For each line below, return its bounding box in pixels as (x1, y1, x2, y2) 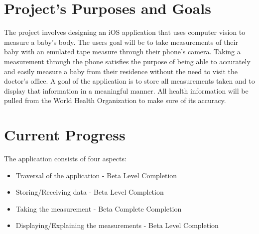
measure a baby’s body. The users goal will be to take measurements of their (4, 36, 238, 47)
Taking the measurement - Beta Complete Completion (15, 203, 182, 214)
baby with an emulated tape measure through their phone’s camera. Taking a (4, 46, 241, 57)
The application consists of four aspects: (4, 153, 127, 163)
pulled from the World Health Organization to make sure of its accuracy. (4, 95, 226, 106)
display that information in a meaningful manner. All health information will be (4, 85, 249, 96)
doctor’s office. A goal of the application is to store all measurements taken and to (4, 76, 255, 86)
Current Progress (4, 124, 126, 145)
